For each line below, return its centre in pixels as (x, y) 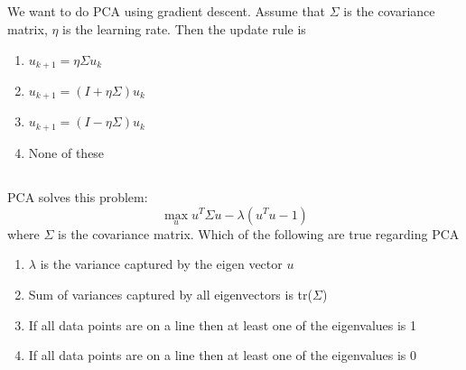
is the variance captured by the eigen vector (161, 264)
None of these (66, 152)
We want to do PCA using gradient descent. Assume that (167, 11)
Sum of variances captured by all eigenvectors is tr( (170, 294)
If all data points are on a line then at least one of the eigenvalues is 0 (223, 355)
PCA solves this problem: (78, 196)
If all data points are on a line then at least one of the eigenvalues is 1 (223, 324)
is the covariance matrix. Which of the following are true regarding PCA (259, 233)
